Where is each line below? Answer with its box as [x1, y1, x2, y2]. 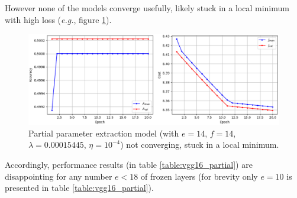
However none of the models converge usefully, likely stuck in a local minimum [5, 2, 289, 14]
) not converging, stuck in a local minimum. [120, 138, 279, 151]
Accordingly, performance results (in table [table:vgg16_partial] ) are [5, 158, 253, 170]
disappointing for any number [5, 170, 112, 182]
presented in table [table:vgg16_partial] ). [5, 181, 154, 194]
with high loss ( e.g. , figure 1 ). [5, 13, 112, 25]
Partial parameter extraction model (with [28, 126, 179, 139]
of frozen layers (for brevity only [140, 170, 258, 182]
